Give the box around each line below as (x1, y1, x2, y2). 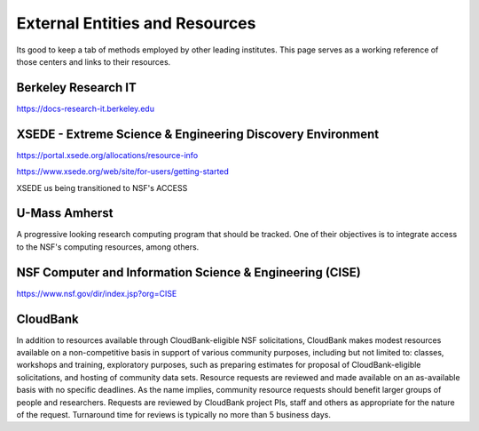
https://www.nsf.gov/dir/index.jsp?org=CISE (16, 288, 177, 299)
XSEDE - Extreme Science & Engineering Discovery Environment (16, 126, 380, 141)
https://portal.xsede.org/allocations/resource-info (16, 149, 199, 160)
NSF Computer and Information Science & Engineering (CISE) (16, 265, 361, 280)
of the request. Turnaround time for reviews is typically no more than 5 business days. (16, 409, 332, 419)
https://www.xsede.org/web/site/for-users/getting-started (16, 166, 230, 177)
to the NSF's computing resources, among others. (16, 241, 200, 252)
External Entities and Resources (16, 13, 256, 33)
